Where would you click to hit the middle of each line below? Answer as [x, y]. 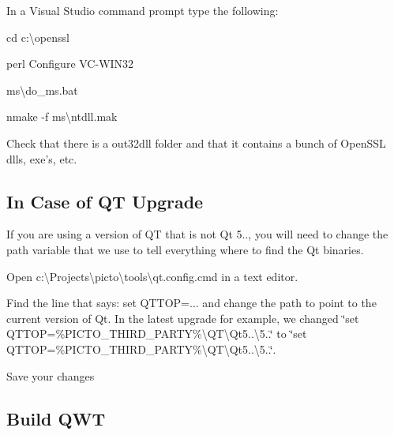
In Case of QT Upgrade [105, 201]
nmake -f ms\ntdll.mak [62, 116]
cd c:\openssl [38, 37]
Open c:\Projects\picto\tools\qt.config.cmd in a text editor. [152, 276]
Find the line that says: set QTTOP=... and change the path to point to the [191, 303]
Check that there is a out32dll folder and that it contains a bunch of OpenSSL [196, 142]
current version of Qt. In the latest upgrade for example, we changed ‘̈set [183, 318]
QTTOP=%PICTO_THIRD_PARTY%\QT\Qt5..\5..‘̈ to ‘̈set [157, 334]
